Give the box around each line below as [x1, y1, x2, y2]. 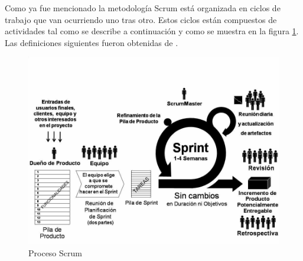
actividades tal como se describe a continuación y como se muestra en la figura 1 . [5, 25, 299, 37]
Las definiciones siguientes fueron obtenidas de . [5, 36, 178, 48]
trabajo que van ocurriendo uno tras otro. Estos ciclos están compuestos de [5, 13, 277, 25]
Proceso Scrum [28, 246, 82, 259]
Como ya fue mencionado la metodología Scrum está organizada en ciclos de [5, 2, 281, 14]
